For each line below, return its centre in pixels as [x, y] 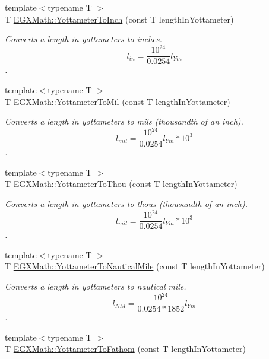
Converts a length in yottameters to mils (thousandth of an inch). [124, 121]
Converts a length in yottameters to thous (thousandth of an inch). [126, 204]
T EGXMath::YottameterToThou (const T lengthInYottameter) [121, 184]
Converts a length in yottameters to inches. [83, 39]
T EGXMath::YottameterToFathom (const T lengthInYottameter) [125, 349]
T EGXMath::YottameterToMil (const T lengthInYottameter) [118, 101]
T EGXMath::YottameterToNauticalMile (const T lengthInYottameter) [135, 266]
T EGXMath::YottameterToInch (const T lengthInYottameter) [119, 19]
